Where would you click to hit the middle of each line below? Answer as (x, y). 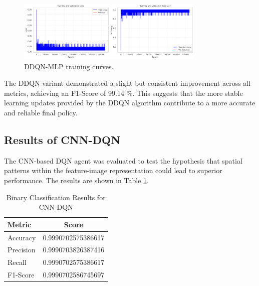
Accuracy (22, 237)
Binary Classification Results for (56, 197)
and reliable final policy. (41, 112)
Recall (17, 262)
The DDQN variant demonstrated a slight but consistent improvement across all (127, 83)
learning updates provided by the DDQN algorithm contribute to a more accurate (130, 103)
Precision (22, 250)
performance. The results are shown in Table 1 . (76, 180)
